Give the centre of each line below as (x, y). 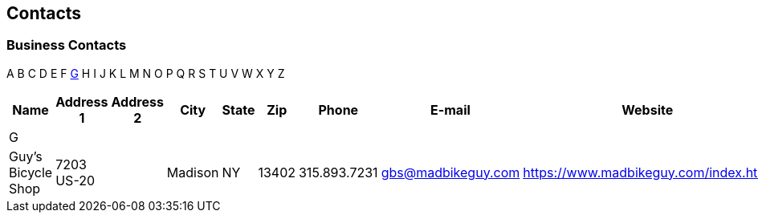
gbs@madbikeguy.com (450, 172)
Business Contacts (67, 45)
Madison (193, 172)
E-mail (450, 109)
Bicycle (31, 172)
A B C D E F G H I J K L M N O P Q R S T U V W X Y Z (146, 73)
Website (648, 109)
